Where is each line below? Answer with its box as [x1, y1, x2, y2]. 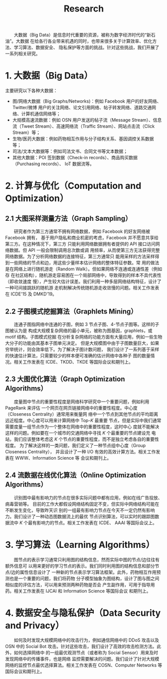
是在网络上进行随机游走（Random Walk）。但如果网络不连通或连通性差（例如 [5, 266, 163, 272]
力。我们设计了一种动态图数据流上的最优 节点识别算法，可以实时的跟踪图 [5, 513, 155, 519]
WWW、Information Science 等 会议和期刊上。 [14, 455, 112, 461]
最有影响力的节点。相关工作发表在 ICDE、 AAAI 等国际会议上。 [28, 519, 157, 526]
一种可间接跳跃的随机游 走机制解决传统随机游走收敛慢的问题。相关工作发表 [5, 285, 160, 291]
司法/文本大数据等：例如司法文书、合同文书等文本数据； [12, 148, 128, 154]
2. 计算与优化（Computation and [5, 180, 142, 192]
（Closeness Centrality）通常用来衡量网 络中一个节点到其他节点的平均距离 [5, 411, 159, 417]
